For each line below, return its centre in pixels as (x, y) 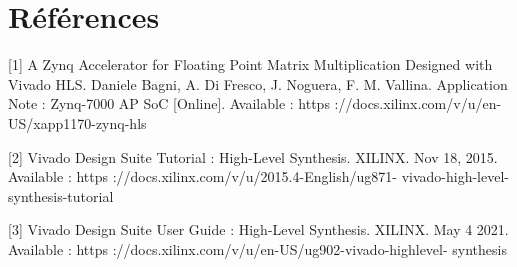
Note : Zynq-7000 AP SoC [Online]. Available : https (169, 103)
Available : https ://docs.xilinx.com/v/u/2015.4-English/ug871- (202, 176)
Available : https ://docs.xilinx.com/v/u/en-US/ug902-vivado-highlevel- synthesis (257, 248)
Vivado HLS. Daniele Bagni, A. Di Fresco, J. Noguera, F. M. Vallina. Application (258, 83)
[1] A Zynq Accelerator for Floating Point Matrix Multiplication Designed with (250, 64)
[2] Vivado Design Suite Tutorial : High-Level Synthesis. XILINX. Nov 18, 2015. (253, 156)
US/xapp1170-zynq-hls (77, 122)
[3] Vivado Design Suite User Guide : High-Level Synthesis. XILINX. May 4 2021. (258, 229)
